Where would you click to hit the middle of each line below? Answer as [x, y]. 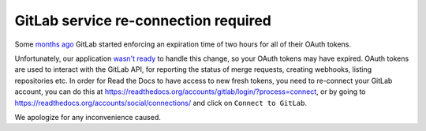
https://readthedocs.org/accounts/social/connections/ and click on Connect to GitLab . [161, 103]
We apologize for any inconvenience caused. [88, 117]
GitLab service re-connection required [143, 21]
